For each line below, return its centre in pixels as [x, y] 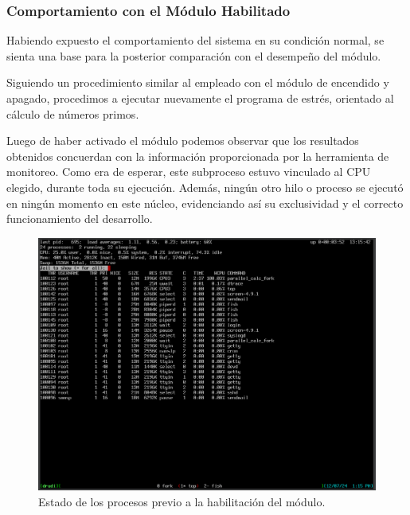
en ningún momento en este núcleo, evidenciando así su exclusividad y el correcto [205, 203]
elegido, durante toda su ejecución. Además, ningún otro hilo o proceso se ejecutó [205, 187]
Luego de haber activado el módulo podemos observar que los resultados [183, 140]
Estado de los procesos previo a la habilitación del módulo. [182, 501]
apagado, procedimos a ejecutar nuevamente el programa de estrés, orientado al [200, 98]
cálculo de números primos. [73, 113]
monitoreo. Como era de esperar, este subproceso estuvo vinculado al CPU [189, 172]
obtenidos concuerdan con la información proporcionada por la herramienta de [198, 156]
